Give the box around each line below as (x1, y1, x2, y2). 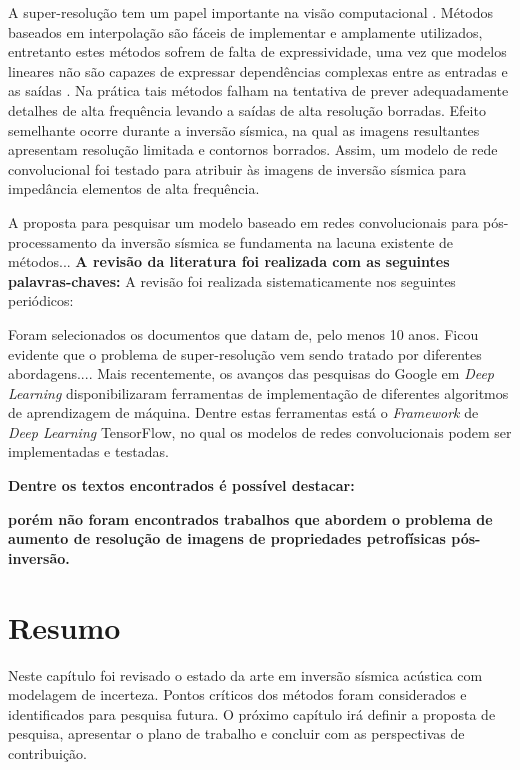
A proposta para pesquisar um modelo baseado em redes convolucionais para (8, 211, 479, 232)
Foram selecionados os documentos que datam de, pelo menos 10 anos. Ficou (8, 323, 479, 344)
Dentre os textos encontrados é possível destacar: (8, 475, 355, 496)
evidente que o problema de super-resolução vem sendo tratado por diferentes (8, 343, 482, 364)
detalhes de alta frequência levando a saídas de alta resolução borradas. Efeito (8, 99, 486, 120)
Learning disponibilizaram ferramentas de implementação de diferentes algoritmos (8, 382, 509, 403)
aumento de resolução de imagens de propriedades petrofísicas (8, 528, 446, 549)
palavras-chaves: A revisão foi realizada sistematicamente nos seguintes (8, 270, 456, 291)
